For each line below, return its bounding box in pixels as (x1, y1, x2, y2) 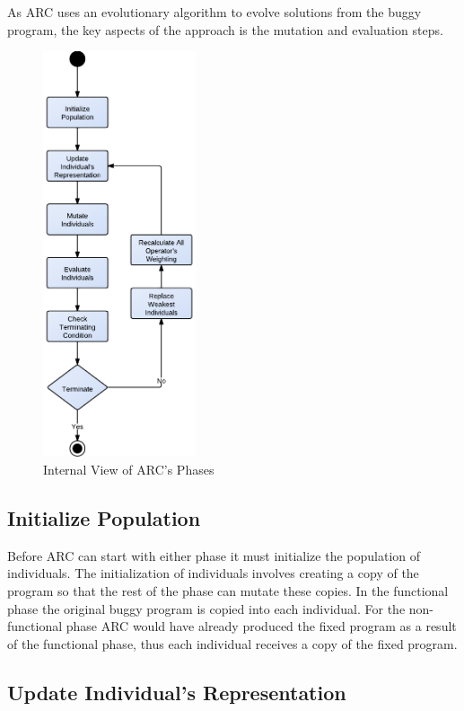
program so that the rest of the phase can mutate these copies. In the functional (7, 582, 449, 600)
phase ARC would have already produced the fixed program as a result (66, 617, 457, 635)
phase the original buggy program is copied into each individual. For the (7, 599, 406, 618)
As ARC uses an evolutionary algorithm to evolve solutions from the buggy (7, 3, 422, 21)
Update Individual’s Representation (7, 678, 346, 706)
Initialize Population (7, 504, 201, 532)
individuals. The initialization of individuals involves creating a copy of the (7, 564, 419, 582)
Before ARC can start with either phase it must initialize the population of (7, 546, 421, 564)
